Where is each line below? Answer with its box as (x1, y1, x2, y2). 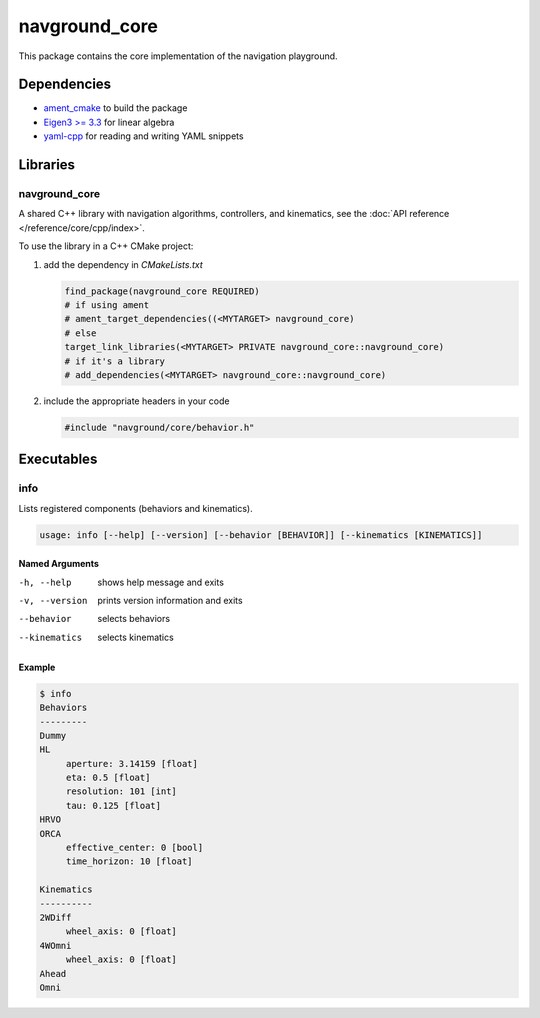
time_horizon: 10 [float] (65, 856, 194, 867)
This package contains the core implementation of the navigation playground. (18, 50, 339, 62)
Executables (18, 451, 98, 468)
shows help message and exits (97, 576, 225, 588)
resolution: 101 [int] (65, 786, 177, 797)
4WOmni (39, 940, 72, 951)
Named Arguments (18, 558, 100, 570)
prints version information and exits (97, 594, 244, 606)
